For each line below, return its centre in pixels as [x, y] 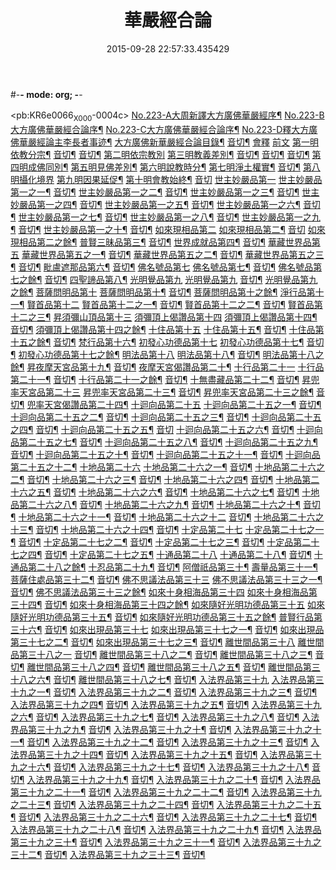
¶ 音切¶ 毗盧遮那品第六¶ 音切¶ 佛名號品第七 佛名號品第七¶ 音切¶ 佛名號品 [162, 267]
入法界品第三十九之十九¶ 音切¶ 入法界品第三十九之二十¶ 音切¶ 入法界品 [173, 779]
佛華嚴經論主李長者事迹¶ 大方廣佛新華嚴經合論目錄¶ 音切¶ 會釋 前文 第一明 [164, 142]
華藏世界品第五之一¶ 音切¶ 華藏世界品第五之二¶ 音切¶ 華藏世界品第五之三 [173, 254]
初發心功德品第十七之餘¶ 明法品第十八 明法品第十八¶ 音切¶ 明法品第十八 [167, 354]
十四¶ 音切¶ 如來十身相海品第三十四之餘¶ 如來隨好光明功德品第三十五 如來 [172, 604]
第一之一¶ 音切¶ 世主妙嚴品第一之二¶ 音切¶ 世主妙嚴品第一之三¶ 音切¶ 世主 [165, 192]
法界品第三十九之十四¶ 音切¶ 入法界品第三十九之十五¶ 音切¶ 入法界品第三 [161, 754]
